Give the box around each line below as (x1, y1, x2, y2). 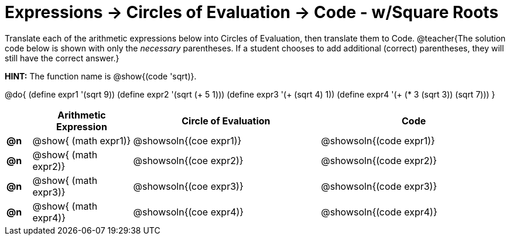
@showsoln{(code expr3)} (321, 180, 437, 192)
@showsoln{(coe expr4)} (133, 206, 244, 218)
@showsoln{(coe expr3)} (133, 180, 244, 192)
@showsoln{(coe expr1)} (133, 134, 242, 147)
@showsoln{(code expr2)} (321, 154, 437, 166)
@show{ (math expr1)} (32, 134, 131, 147)
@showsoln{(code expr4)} (321, 206, 437, 218)
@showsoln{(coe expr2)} (133, 154, 244, 166)
